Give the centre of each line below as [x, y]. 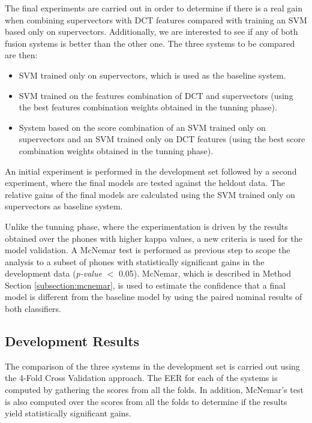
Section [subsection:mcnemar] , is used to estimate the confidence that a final [145, 285]
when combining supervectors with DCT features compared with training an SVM [156, 19]
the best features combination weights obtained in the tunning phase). [148, 107]
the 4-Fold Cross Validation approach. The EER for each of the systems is [141, 378]
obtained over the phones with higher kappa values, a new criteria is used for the [154, 238]
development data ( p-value [53, 273]
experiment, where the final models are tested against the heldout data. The [145, 183]
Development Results [72, 341]
